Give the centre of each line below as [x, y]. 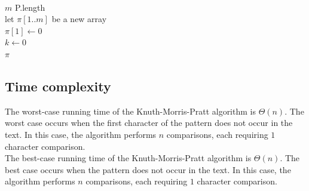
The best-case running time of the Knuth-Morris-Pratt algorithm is [128, 158]
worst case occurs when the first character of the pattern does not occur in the [149, 123]
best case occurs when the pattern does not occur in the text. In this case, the [148, 169]
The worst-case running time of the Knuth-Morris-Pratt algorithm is [130, 111]
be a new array [79, 19]
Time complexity [58, 86]
